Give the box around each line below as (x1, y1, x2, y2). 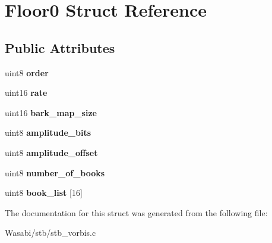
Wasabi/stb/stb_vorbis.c (5, 226, 96, 239)
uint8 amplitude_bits (5, 126, 91, 139)
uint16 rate (5, 86, 48, 99)
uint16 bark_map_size (5, 106, 97, 119)
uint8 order (5, 66, 49, 79)
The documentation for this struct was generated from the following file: (5, 206, 268, 219)
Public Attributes (5, 38, 115, 57)
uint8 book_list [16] (5, 186, 83, 199)
